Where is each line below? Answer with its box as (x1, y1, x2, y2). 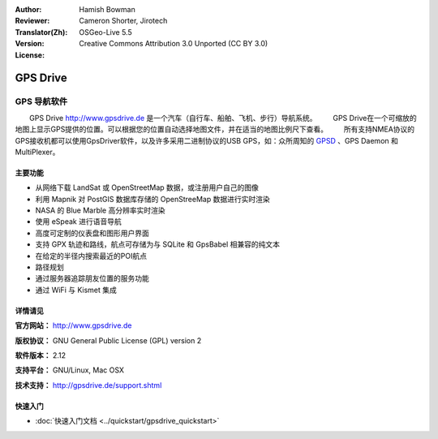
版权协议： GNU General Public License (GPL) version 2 (15, 335, 202, 345)
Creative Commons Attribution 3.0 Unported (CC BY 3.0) (79, 39, 268, 49)
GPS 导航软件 (15, 96, 68, 107)
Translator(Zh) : (15, 27, 68, 37)
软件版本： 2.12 (15, 350, 67, 360)
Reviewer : (15, 16, 50, 26)
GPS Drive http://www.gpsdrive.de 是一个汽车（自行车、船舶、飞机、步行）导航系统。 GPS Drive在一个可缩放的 (28, 113, 417, 123)
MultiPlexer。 (15, 147, 60, 157)
